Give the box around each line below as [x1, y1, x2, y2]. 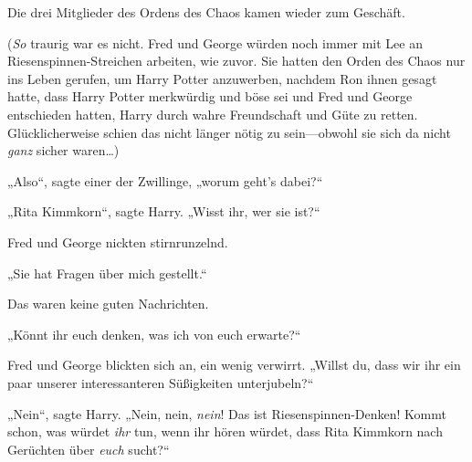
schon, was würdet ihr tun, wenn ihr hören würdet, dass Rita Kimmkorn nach [7, 422, 443, 441]
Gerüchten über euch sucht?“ [7, 439, 170, 458]
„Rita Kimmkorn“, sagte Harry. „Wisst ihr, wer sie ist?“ [7, 202, 320, 221]
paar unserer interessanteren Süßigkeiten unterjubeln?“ [7, 373, 314, 392]
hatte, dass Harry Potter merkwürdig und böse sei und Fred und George [7, 87, 413, 106]
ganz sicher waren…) [7, 141, 120, 160]
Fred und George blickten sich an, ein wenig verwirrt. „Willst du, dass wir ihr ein [7, 355, 461, 374]
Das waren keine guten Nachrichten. [7, 294, 209, 313]
